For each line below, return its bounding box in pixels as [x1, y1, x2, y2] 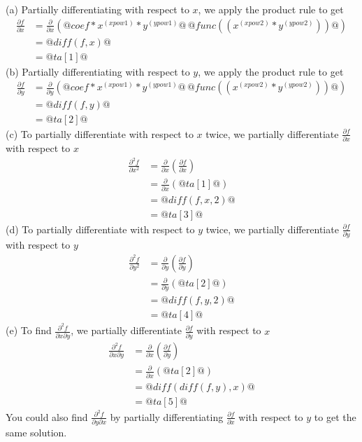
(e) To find [6, 323, 52, 338]
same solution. [6, 425, 67, 440]
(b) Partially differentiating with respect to [6, 64, 190, 78]
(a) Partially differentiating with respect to [6, 2, 189, 16]
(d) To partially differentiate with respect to [6, 221, 195, 236]
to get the [314, 409, 356, 424]
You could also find [6, 409, 88, 424]
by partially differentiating [110, 409, 224, 424]
